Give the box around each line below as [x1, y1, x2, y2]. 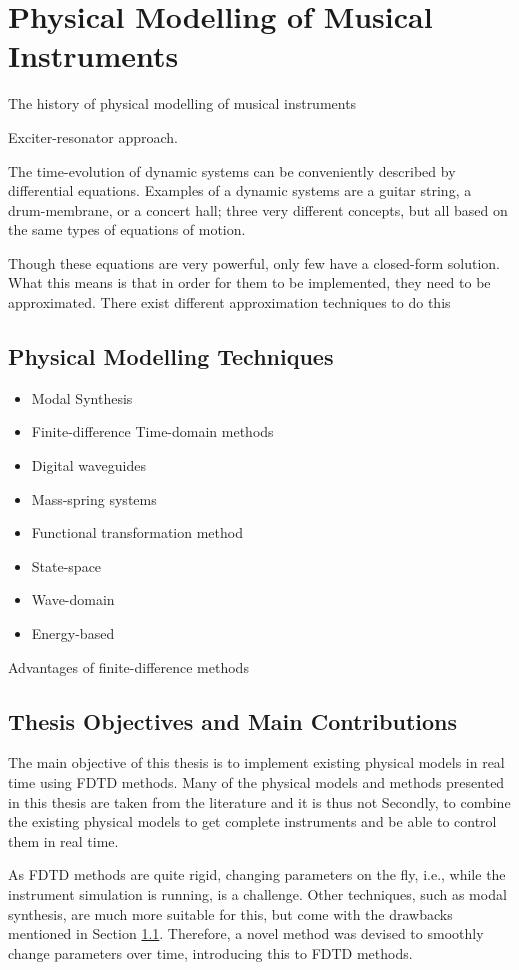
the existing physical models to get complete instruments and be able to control [8, 811, 497, 832]
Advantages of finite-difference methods [8, 656, 249, 677]
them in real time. [8, 830, 119, 851]
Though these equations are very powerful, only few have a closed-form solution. [8, 252, 501, 273]
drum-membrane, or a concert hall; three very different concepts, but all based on [8, 199, 508, 220]
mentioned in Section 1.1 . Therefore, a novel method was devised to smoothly [8, 923, 484, 944]
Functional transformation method [31, 522, 243, 543]
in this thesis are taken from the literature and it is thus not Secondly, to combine [8, 791, 511, 812]
